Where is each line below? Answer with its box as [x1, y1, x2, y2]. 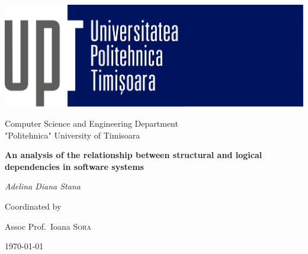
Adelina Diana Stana [5, 180, 81, 192]
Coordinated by [5, 200, 62, 212]
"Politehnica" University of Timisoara [5, 128, 140, 141]
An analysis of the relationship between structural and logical [5, 149, 262, 161]
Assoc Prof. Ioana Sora [5, 220, 91, 232]
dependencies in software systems [5, 160, 144, 172]
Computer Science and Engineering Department [5, 117, 178, 130]
